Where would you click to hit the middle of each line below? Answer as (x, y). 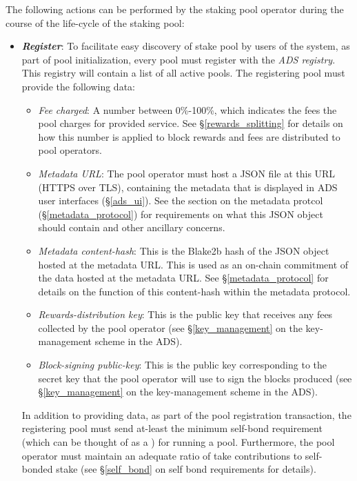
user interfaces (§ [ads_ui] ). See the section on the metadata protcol (181, 200)
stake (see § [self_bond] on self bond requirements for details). (186, 469)
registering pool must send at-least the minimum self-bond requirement (172, 428)
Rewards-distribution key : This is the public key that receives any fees (185, 314)
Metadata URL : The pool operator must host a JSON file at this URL (187, 173)
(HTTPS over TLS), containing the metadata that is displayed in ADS (188, 187)
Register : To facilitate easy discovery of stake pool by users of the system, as (186, 46)
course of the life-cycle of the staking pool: (95, 22)
